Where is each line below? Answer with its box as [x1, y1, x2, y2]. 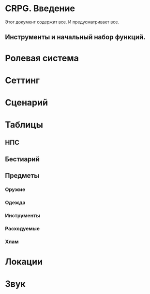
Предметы [5, 172, 40, 180]
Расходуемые [5, 225, 40, 232]
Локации [5, 256, 43, 267]
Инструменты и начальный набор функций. [5, 33, 146, 41]
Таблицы [5, 120, 44, 130]
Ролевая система [5, 52, 79, 64]
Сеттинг [5, 75, 40, 86]
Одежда [5, 199, 26, 206]
